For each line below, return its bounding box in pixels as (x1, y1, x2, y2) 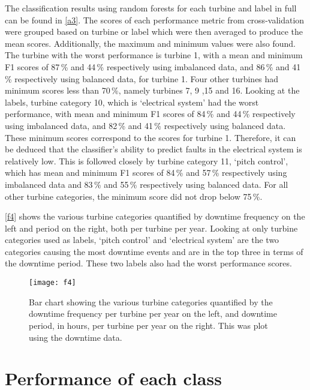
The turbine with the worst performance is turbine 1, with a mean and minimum (5, 49, 303, 61)
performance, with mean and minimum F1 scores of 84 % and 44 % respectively (5, 107, 296, 120)
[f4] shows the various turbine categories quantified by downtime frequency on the (5, 210, 305, 223)
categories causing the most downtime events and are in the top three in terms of (5, 245, 303, 257)
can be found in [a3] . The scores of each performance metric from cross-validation (5, 13, 305, 26)
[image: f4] (29, 278, 76, 287)
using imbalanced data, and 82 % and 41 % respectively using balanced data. (5, 119, 286, 131)
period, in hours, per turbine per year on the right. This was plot (29, 319, 268, 331)
